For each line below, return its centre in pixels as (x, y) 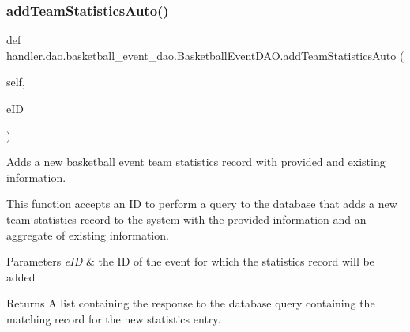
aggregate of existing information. (88, 234)
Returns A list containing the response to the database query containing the (191, 303)
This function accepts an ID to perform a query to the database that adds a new (202, 204)
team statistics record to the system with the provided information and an (186, 219)
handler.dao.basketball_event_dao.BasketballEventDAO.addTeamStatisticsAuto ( (205, 55)
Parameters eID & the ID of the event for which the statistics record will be (190, 261)
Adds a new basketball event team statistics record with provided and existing (196, 162)
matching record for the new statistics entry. (114, 318)
